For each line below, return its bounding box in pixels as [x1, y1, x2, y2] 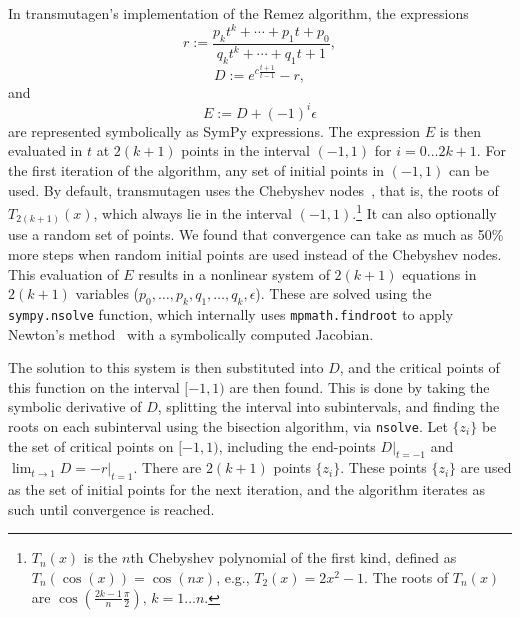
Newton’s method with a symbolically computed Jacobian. [8, 323, 374, 344]
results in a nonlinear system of [138, 263, 330, 284]
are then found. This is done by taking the [229, 376, 490, 397]
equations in [402, 263, 477, 284]
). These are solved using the [255, 283, 432, 304]
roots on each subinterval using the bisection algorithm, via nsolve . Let [8, 415, 448, 436]
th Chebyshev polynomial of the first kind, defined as [130, 547, 457, 568]
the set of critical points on [8, 435, 174, 456]
